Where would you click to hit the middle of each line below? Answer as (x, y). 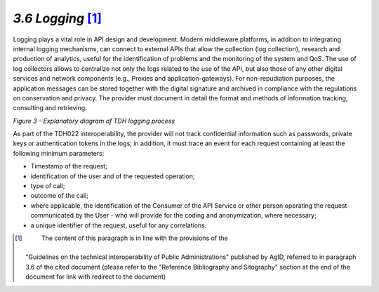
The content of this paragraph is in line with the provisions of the (134, 238)
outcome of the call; (60, 196)
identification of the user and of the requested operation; (113, 176)
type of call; (48, 186)
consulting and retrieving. (50, 108)
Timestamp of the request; (69, 166)
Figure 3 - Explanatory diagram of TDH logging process (94, 121)
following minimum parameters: (59, 153)
